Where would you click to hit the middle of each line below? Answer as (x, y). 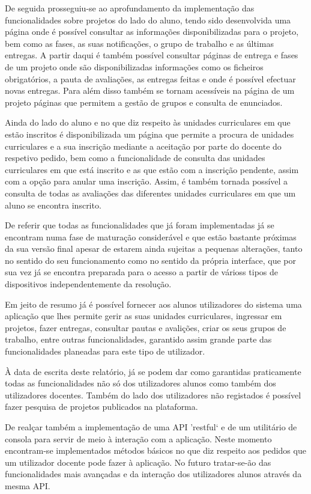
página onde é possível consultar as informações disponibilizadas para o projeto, (152, 32)
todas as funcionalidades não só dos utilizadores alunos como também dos (140, 383)
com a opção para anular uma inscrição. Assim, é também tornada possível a (146, 181)
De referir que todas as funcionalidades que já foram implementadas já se (140, 225)
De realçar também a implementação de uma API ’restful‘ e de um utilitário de (151, 427)
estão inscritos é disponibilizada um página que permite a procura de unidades (149, 134)
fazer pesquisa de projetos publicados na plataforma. (101, 407)
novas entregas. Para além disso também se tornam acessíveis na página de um (150, 90)
